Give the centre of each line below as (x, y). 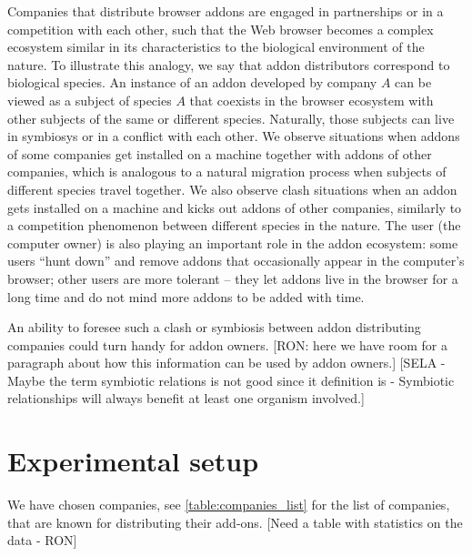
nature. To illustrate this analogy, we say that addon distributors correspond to (229, 64)
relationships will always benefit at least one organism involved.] (186, 398)
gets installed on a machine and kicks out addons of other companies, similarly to (235, 207)
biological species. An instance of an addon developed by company (192, 82)
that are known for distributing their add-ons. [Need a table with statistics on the (235, 522)
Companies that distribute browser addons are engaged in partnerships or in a (226, 11)
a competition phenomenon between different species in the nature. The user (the (234, 225)
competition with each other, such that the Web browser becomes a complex (221, 29)
